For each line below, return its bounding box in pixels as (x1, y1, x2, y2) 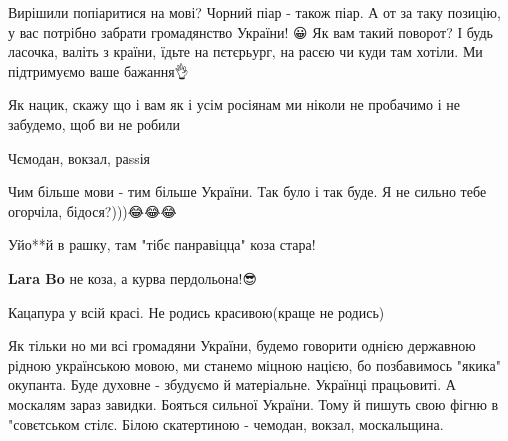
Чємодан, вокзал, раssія (8, 147, 151, 168)
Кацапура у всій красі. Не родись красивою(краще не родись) (8, 301, 385, 322)
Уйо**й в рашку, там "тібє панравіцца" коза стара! (8, 234, 316, 255)
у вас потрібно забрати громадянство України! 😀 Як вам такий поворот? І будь (8, 21, 493, 42)
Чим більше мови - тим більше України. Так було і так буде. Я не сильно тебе (8, 181, 487, 202)
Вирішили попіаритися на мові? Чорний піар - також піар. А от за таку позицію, (8, 2, 501, 22)
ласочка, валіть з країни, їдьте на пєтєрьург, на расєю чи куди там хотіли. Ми (8, 41, 483, 62)
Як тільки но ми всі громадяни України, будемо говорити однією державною (8, 335, 476, 356)
